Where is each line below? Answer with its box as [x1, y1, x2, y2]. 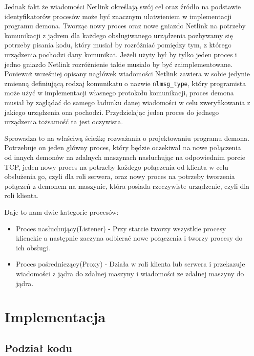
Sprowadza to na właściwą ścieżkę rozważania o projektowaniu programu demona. [4, 133, 250, 143]
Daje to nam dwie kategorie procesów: [4, 206, 119, 217]
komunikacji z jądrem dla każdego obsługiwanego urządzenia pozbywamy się [4, 30, 233, 40]
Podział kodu [4, 340, 72, 355]
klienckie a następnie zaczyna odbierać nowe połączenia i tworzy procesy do [16, 233, 243, 243]
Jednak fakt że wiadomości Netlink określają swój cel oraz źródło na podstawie [4, 1, 241, 11]
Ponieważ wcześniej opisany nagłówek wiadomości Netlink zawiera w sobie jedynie [4, 68, 250, 79]
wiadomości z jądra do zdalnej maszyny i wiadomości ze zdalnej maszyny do [16, 268, 244, 278]
